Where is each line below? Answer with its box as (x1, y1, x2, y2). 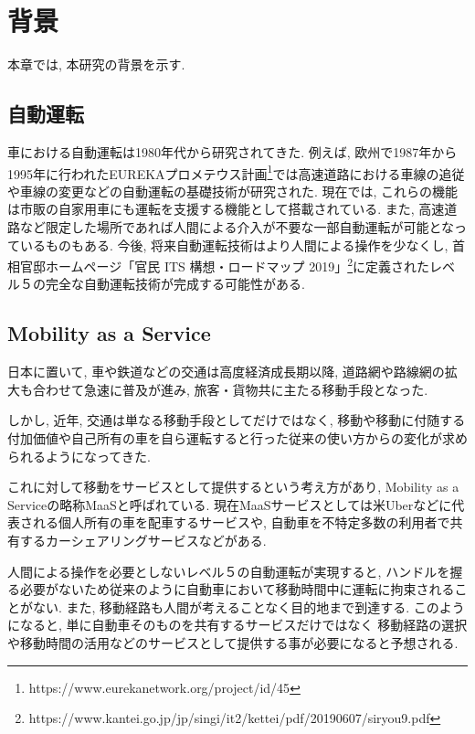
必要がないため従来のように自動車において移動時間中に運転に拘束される (19, 580, 455, 599)
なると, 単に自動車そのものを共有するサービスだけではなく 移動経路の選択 (19, 615, 468, 634)
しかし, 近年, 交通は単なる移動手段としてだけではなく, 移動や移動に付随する (7, 410, 466, 430)
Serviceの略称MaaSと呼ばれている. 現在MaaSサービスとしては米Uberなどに (7, 495, 452, 514)
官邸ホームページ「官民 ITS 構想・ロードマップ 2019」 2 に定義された (19, 254, 430, 275)
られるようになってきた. (7, 446, 151, 465)
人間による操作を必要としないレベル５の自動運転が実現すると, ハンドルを (7, 561, 450, 580)
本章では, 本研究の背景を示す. (7, 55, 185, 74)
